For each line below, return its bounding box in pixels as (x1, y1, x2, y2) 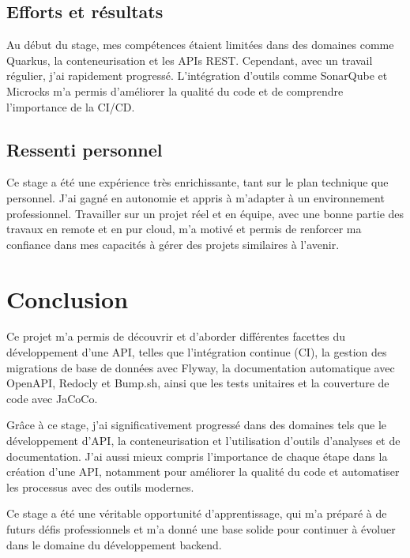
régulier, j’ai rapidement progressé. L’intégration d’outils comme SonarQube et (6, 67, 388, 84)
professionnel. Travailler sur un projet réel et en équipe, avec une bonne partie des (6, 205, 404, 221)
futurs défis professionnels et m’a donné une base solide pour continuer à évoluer (6, 521, 396, 537)
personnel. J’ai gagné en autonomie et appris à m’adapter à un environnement (6, 189, 385, 205)
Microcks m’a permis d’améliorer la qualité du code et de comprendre (6, 82, 344, 99)
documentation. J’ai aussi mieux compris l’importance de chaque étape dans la (6, 447, 388, 464)
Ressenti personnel (6, 137, 163, 161)
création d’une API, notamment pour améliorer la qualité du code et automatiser (6, 463, 400, 480)
